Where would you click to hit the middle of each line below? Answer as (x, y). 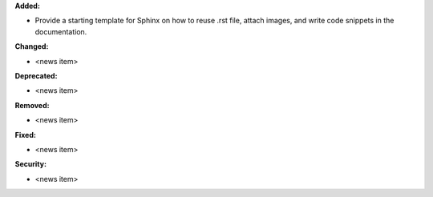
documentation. (61, 31)
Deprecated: (36, 75)
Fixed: (25, 135)
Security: (31, 164)
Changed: (32, 46)
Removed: (32, 105)
